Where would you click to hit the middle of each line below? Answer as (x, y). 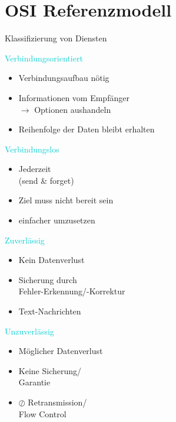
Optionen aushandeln (73, 109)
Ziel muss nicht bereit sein (66, 200)
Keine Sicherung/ (50, 370)
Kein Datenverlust (52, 260)
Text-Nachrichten (50, 311)
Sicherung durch (48, 279)
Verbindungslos (32, 149)
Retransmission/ (57, 402)
